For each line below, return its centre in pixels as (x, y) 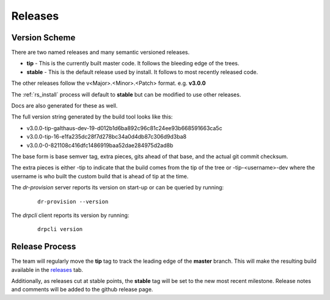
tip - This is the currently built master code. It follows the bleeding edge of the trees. (133, 64)
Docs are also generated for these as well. (64, 106)
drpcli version (60, 229)
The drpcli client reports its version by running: (70, 215)
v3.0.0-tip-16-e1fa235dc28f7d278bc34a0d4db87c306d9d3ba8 (106, 137)
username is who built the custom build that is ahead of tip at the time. (100, 176)
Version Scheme (43, 38)
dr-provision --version (73, 201)
